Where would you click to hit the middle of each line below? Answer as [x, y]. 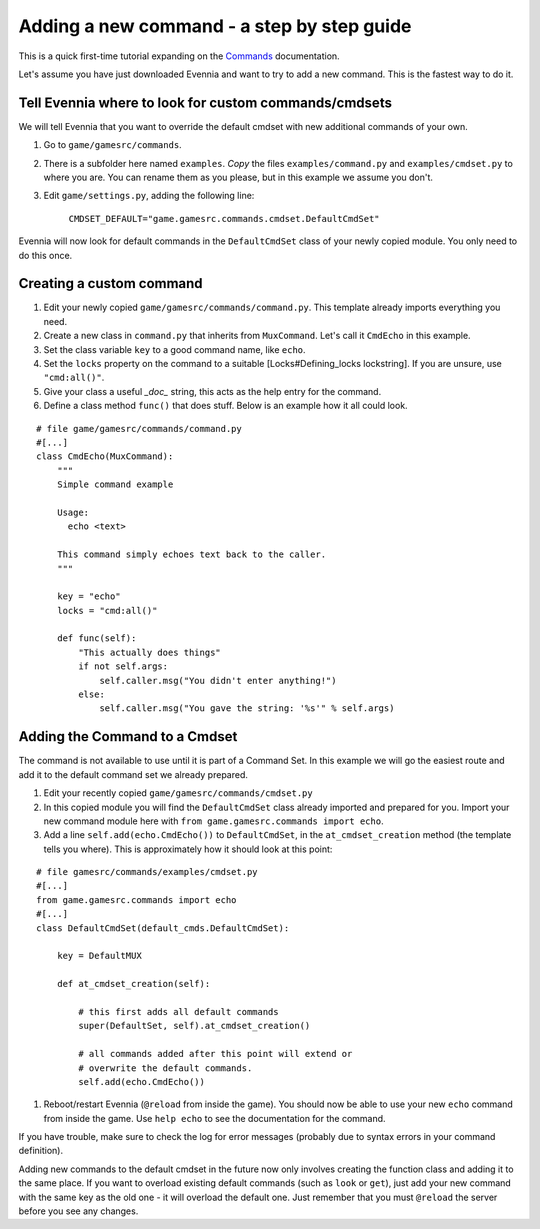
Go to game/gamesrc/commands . [112, 145]
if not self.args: [123, 666]
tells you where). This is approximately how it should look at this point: [188, 849]
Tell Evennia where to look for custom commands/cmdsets [205, 102]
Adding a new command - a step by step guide [215, 26]
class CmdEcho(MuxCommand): [105, 456]
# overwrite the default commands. [165, 1068]
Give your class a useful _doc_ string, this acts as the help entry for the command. [212, 391]
